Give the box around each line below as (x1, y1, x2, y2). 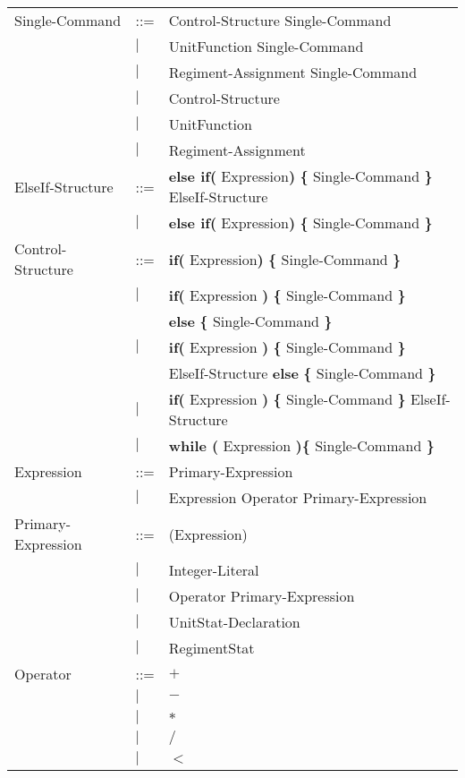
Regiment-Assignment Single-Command (168, 62, 418, 82)
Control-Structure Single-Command (168, 10, 392, 30)
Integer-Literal (168, 560, 259, 580)
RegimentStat (168, 637, 255, 658)
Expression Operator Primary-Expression (168, 487, 427, 508)
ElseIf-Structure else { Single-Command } (168, 363, 436, 383)
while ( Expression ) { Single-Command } (168, 435, 435, 456)
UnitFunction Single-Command (168, 36, 364, 56)
